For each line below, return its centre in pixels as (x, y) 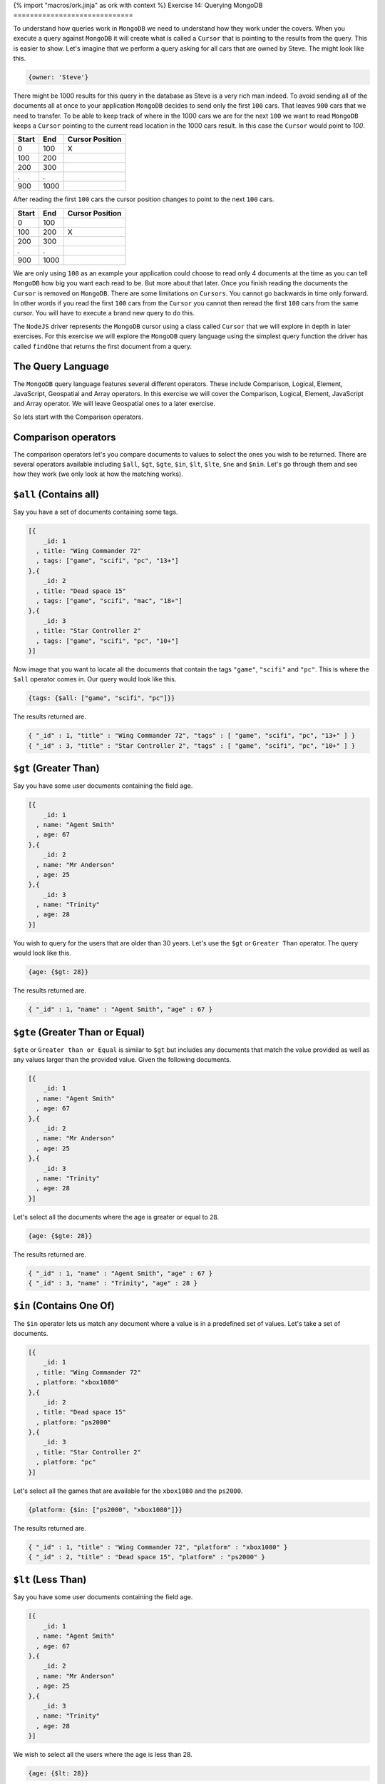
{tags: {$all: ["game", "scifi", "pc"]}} (102, 698)
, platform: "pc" (66, 1462)
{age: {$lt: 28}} (58, 1774)
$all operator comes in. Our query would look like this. (95, 679)
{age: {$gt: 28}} (58, 972)
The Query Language (61, 366)
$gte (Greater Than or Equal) (79, 1032)
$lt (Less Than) (50, 1580)
